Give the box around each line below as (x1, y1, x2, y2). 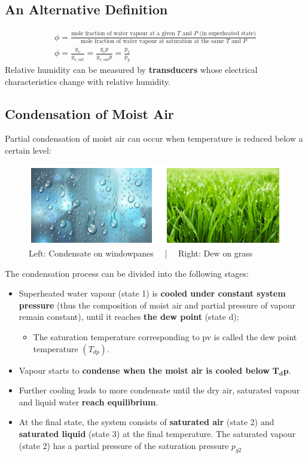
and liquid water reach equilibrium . (19, 395, 158, 408)
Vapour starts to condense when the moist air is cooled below (19, 364, 270, 376)
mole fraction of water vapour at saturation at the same (80, 38, 224, 44)
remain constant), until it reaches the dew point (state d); (19, 310, 239, 323)
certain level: (5, 143, 51, 156)
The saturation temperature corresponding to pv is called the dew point (33, 330, 297, 343)
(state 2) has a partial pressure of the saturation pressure (19, 439, 229, 451)
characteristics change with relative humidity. (5, 75, 171, 87)
